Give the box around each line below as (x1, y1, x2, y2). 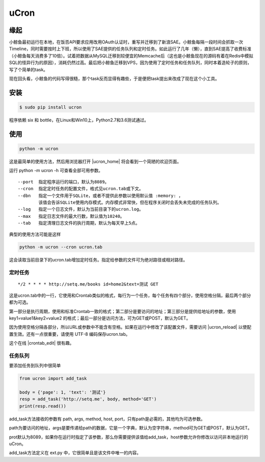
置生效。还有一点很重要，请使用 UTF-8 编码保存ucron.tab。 (9, 331, 130, 337)
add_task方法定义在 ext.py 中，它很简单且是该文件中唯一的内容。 (9, 450, 141, 456)
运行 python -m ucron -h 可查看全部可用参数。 (9, 168, 103, 173)
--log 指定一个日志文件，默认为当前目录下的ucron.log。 (18, 206, 144, 212)
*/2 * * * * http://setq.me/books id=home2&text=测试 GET (18, 282, 159, 287)
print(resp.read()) (19, 403, 66, 409)
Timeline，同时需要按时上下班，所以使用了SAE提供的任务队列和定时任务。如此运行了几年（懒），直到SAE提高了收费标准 (9, 46, 252, 52)
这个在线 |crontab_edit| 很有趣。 (9, 340, 75, 346)
